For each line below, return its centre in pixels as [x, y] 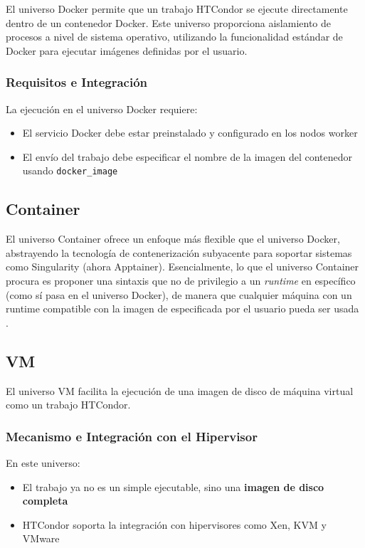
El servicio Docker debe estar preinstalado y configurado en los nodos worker [190, 133]
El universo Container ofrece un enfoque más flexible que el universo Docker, [173, 239]
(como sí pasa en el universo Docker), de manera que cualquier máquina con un [179, 294]
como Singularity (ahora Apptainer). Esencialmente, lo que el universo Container [182, 267]
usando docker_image [70, 170]
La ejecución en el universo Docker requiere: [102, 109]
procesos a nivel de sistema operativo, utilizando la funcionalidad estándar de [174, 37]
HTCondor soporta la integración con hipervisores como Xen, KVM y [174, 524]
